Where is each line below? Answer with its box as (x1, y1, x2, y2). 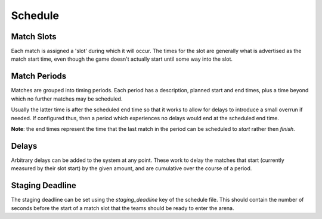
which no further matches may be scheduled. (11, 95, 123, 102)
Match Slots (11, 32, 57, 42)
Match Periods (11, 71, 67, 82)
